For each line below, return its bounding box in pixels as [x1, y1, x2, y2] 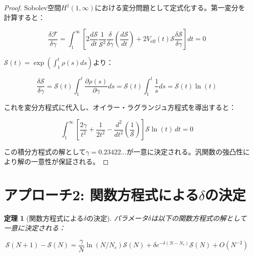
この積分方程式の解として [4, 147, 86, 157]
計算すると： [4, 12, 45, 22]
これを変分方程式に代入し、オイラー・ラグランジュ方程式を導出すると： [4, 102, 236, 112]
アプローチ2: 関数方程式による [4, 185, 199, 205]
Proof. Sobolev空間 [4, 2, 62, 12]
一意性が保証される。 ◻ [31, 156, 109, 166]
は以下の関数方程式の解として [151, 213, 247, 223]
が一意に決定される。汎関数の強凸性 [126, 147, 243, 157]
